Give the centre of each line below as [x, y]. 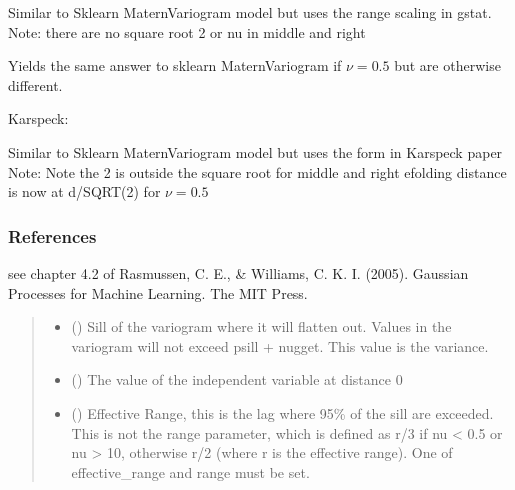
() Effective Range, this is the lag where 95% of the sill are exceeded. [282, 412]
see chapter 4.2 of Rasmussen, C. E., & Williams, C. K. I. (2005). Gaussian [238, 272]
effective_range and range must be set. [190, 471]
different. [35, 84]
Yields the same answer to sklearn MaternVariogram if [175, 65]
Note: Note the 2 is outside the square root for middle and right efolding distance [257, 171]
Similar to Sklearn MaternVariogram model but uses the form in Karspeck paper [255, 151]
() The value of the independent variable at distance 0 [237, 379]
